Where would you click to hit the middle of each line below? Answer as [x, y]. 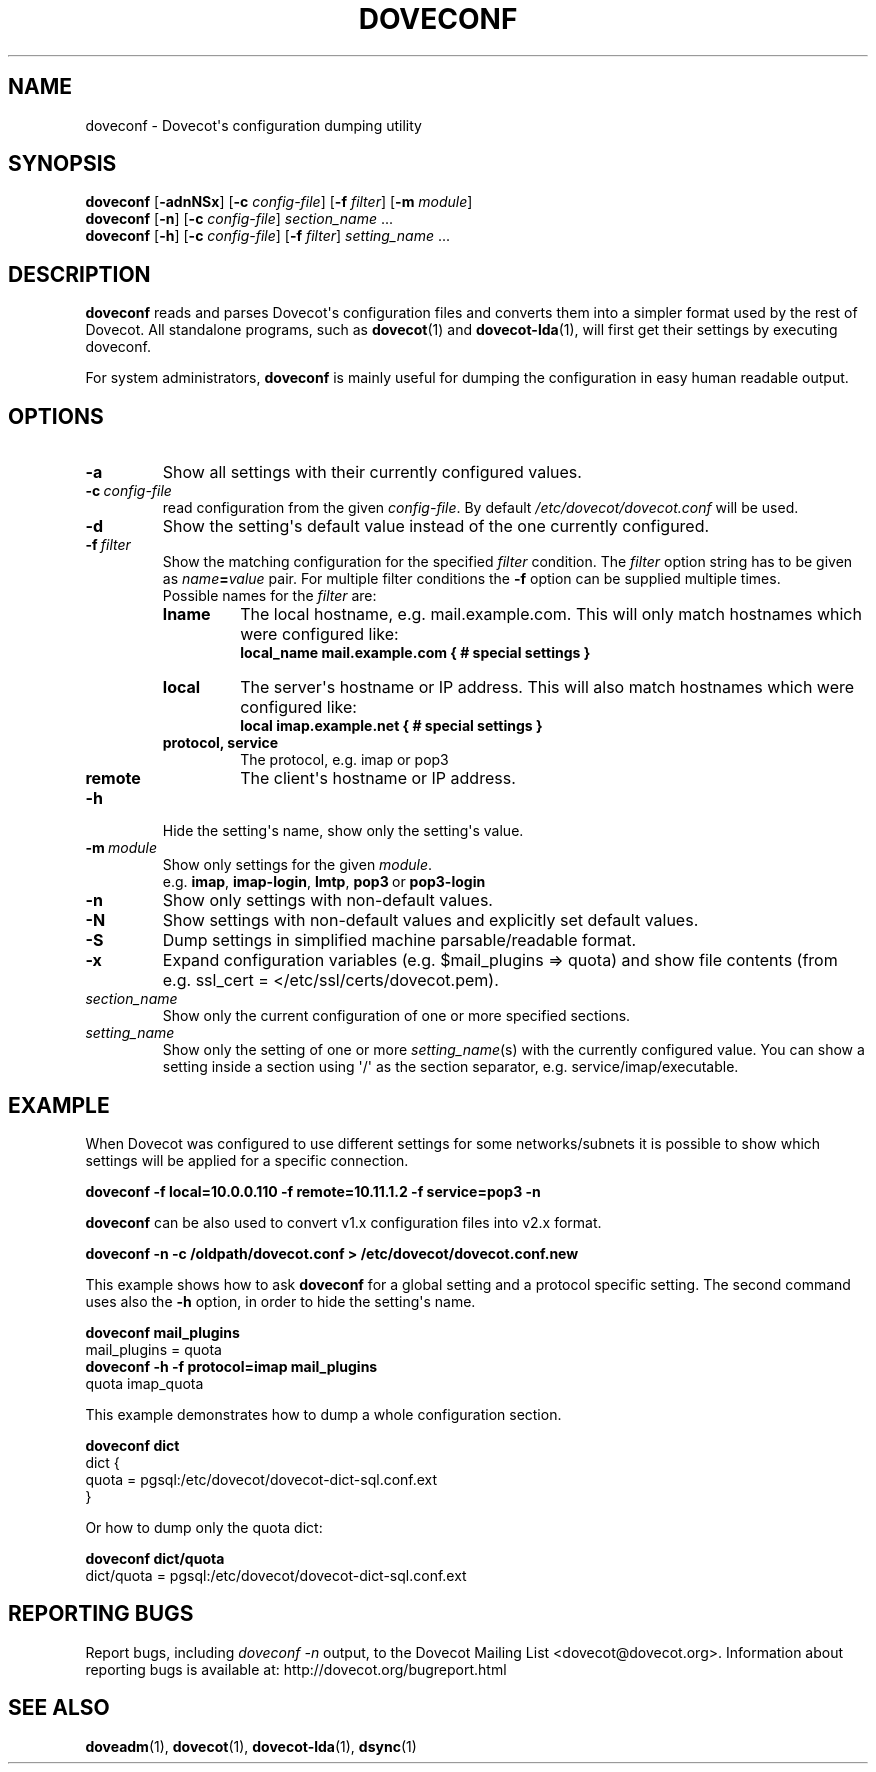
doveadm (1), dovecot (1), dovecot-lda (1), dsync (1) [251, 1746]
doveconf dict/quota [155, 1558]
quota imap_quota [144, 1383]
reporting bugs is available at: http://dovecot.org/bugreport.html [296, 1669]
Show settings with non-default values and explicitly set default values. [430, 920]
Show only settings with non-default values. [327, 900]
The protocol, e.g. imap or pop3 [344, 760]
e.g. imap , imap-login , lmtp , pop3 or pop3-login [324, 882]
